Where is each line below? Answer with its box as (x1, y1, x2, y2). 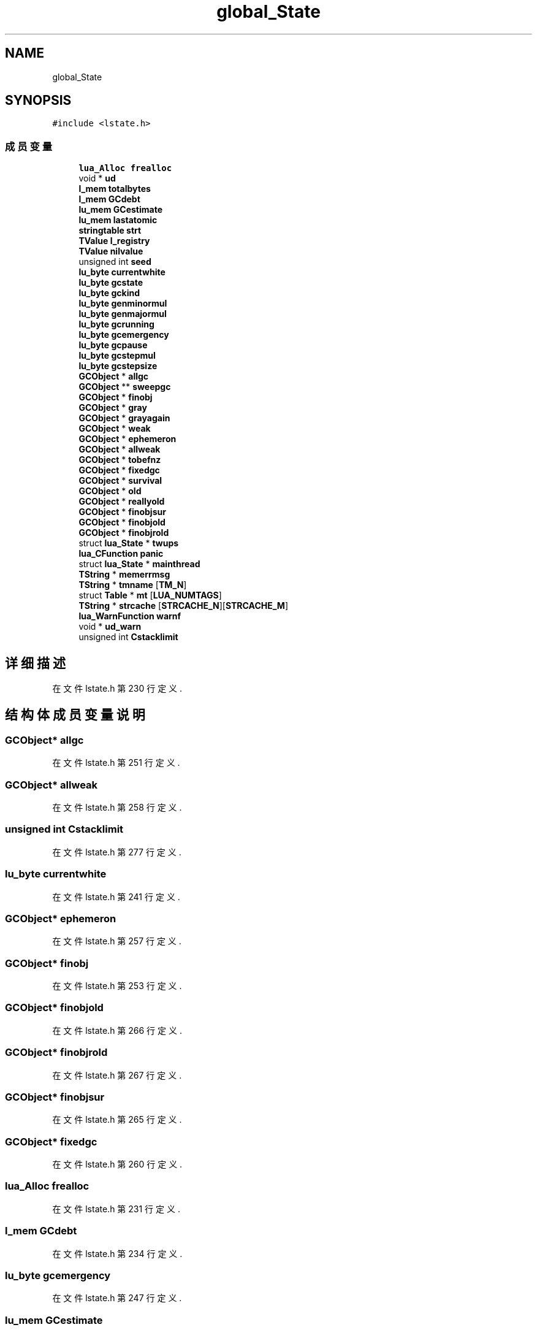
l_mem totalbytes (78, 183, 151, 194)
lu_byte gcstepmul (78, 350, 156, 361)
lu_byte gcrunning (78, 319, 154, 330)
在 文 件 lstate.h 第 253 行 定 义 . (52, 980, 182, 991)
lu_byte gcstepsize (78, 361, 158, 372)
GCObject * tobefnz (78, 454, 161, 465)
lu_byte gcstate (78, 277, 143, 288)
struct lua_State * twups (78, 538, 179, 549)
